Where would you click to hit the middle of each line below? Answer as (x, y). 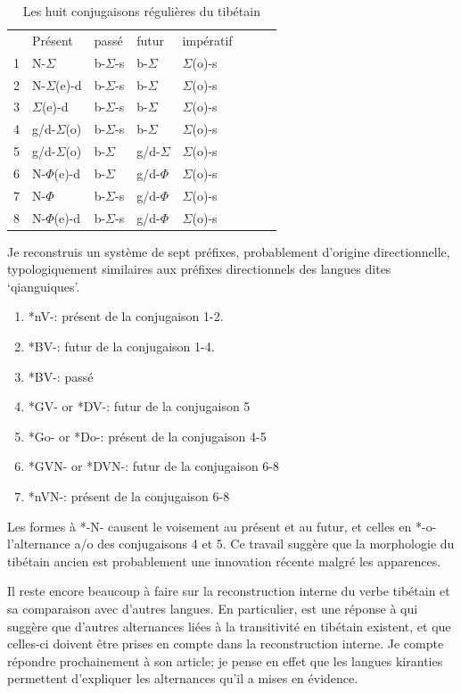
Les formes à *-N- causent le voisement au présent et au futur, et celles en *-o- (222, 526)
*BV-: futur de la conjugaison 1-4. (121, 346)
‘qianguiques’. (44, 286)
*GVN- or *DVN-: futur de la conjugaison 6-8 (154, 466)
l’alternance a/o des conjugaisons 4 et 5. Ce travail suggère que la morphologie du (231, 544)
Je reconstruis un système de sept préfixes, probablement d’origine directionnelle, (229, 251)
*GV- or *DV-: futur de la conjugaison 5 (139, 406)
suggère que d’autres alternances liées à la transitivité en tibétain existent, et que (229, 626)
